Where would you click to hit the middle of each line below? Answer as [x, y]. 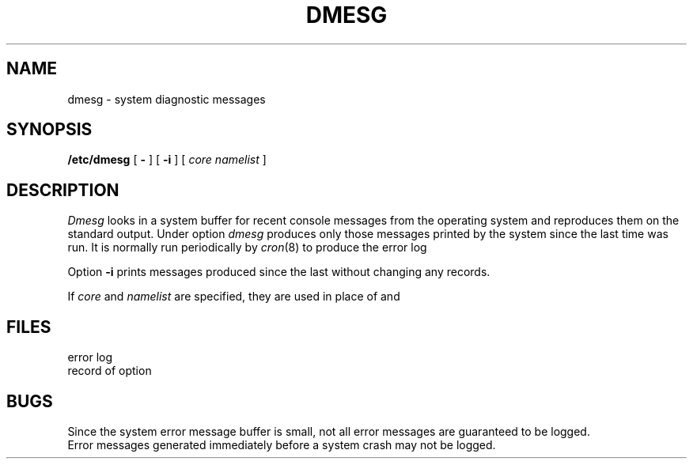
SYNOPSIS [49, 130]
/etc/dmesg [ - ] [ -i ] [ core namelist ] [167, 160]
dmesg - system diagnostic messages [167, 99]
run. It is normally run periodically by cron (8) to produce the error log [247, 248]
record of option [110, 371]
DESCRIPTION [63, 190]
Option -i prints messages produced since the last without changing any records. [279, 272]
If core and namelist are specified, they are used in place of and [234, 297]
